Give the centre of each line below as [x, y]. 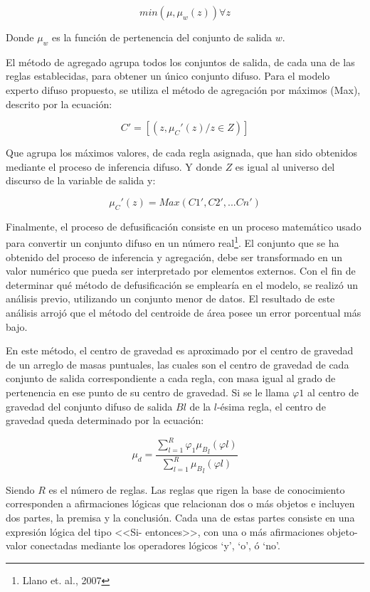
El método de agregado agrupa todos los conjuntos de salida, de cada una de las [180, 62]
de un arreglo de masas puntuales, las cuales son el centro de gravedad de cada [178, 364]
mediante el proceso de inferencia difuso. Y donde [114, 166]
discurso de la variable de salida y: [81, 180]
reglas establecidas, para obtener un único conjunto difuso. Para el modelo [168, 76]
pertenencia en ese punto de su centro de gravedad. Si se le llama [148, 392]
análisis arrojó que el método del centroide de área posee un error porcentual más [184, 312]
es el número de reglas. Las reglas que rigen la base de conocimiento [197, 489]
